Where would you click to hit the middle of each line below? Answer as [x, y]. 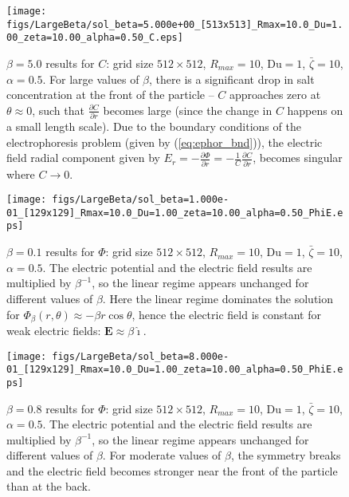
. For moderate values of [162, 455]
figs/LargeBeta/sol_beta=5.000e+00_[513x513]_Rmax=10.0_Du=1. [175, 24]
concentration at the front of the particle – [110, 95]
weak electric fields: [54, 330]
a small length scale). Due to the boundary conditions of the [154, 126]
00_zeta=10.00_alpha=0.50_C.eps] [95, 38]
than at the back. [49, 486]
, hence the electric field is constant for [226, 314]
